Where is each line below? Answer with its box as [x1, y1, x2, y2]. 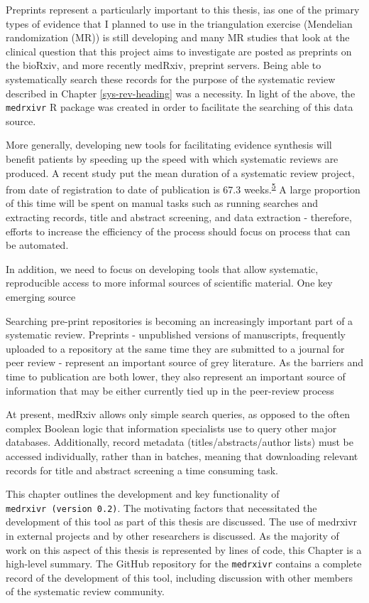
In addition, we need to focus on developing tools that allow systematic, [6, 261, 319, 276]
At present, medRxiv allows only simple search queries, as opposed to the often [6, 407, 350, 422]
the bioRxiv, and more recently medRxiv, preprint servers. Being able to [6, 58, 321, 73]
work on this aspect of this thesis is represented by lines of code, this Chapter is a [6, 542, 362, 557]
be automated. [6, 238, 69, 252]
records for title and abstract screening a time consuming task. [6, 462, 279, 477]
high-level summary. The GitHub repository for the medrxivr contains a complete [6, 556, 362, 571]
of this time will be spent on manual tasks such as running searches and [6, 196, 319, 210]
